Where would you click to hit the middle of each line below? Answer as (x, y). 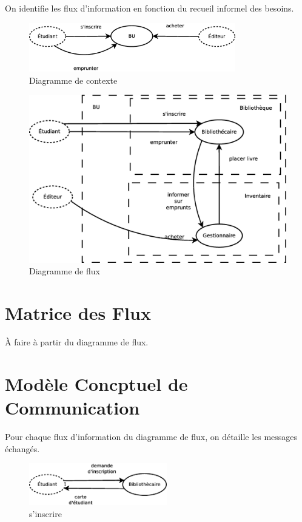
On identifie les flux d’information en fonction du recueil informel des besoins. (149, 8)
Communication (72, 408)
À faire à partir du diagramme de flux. (77, 342)
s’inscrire (45, 513)
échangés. (22, 448)
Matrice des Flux (78, 313)
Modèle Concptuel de (96, 383)
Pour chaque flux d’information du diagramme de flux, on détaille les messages (151, 436)
